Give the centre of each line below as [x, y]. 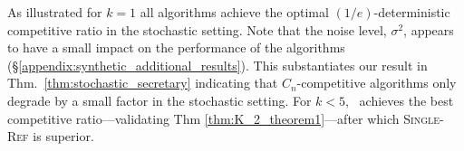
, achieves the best [400, 100]
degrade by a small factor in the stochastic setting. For [159, 100]
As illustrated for [55, 12]
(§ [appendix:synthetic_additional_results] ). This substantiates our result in [217, 65]
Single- [424, 118]
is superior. [63, 136]
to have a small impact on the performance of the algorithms [176, 47]
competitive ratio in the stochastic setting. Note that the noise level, [197, 29]
